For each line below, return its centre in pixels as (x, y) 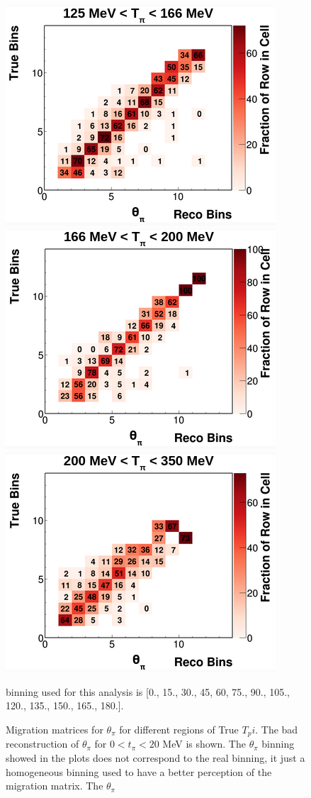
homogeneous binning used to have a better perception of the (139, 771)
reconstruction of (43, 744)
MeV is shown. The (204, 744)
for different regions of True (179, 729)
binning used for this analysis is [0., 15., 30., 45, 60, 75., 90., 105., (148, 691)
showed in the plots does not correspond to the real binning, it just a (155, 758)
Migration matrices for (55, 729)
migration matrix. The (55, 786)
